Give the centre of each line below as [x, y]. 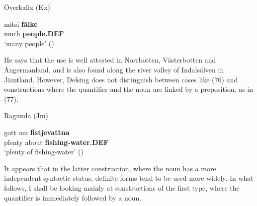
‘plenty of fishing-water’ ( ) [44, 152]
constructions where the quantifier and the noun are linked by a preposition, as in [129, 89]
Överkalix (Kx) [27, 7]
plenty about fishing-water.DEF [56, 142]
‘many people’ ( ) [29, 43]
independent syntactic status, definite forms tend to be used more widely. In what [129, 178]
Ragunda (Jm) [26, 115]
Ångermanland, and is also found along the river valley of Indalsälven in [114, 69]
